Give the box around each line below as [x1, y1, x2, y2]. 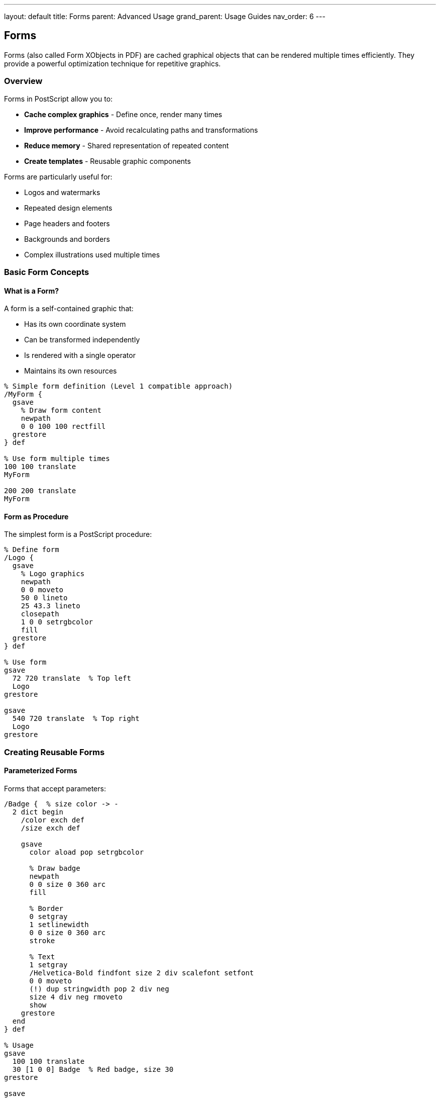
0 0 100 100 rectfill [21, 422, 106, 431]
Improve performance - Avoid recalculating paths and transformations [24, 125, 258, 134]
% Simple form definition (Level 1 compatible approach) [4, 382, 233, 391]
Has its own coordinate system [24, 320, 126, 329]
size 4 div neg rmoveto [29, 993, 123, 1001]
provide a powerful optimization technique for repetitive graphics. [4, 59, 221, 68]
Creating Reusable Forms [4, 747, 105, 757]
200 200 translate [4, 487, 76, 495]
